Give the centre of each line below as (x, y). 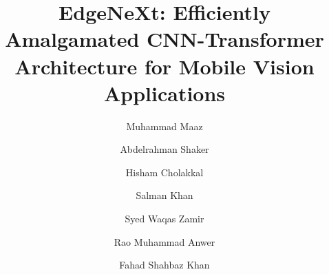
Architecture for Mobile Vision (164, 66)
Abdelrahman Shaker (164, 149)
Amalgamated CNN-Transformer (164, 39)
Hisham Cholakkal (164, 172)
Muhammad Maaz (164, 126)
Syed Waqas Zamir (164, 219)
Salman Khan (164, 195)
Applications (164, 93)
